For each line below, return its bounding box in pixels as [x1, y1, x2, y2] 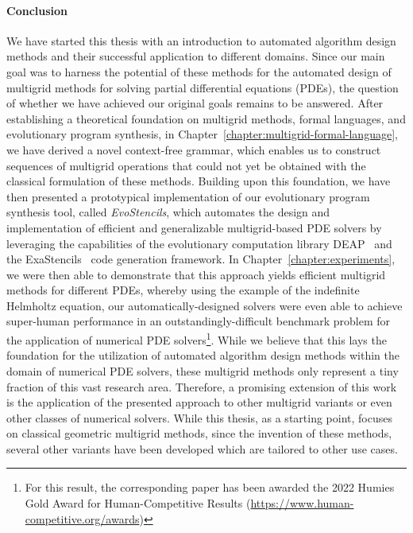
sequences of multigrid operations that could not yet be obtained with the [6, 157, 366, 173]
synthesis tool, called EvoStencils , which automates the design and [6, 204, 330, 220]
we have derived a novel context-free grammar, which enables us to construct [6, 141, 381, 158]
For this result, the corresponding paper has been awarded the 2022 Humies [25, 479, 395, 496]
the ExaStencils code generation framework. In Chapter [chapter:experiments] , [6, 251, 396, 267]
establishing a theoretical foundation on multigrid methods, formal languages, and [6, 110, 406, 126]
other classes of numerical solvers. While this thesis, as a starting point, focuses [6, 409, 392, 426]
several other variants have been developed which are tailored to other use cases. [6, 440, 398, 457]
